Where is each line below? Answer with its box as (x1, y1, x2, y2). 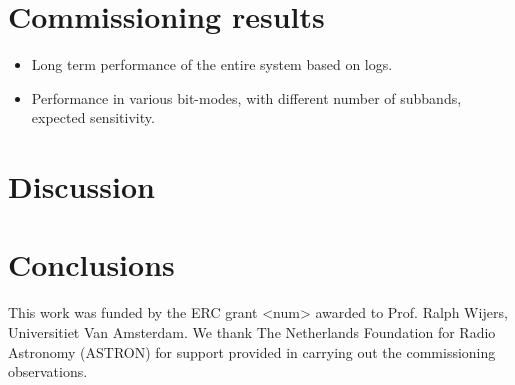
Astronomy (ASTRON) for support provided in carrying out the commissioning (8, 341, 496, 362)
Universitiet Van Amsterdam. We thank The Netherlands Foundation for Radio (8, 322, 496, 342)
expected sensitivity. (31, 107, 155, 128)
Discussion (8, 166, 155, 207)
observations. (8, 361, 88, 382)
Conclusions (8, 244, 175, 285)
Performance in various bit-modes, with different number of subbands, (31, 87, 462, 108)
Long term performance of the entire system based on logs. (31, 54, 393, 75)
